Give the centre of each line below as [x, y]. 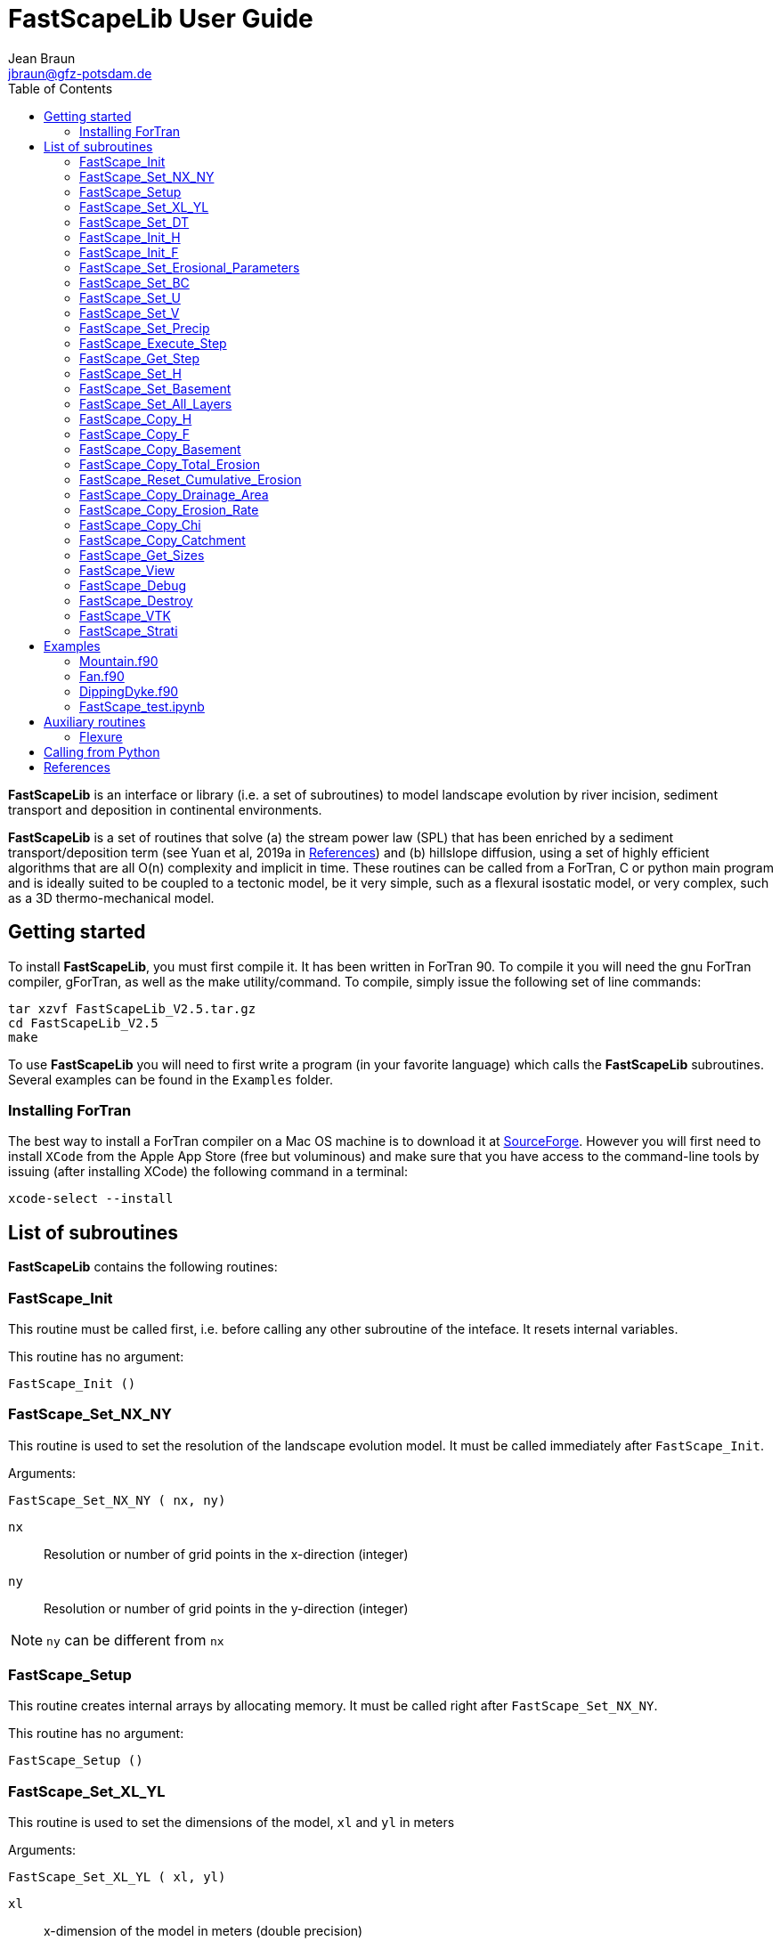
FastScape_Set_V [130, 313]
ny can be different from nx [135, 1640]
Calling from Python [102, 751]
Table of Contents [61, 88]
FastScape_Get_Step [140, 358]
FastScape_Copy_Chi [140, 524]
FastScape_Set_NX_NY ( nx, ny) [117, 1500]
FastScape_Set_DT [134, 222]
